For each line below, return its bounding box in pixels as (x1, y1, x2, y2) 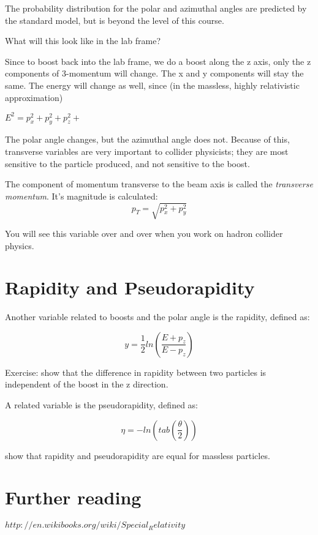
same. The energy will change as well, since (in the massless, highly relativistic (5, 78, 300, 91)
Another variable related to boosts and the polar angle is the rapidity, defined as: (5, 310, 310, 323)
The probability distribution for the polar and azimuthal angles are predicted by (5, 2, 307, 14)
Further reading (5, 485, 142, 510)
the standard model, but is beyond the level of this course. (5, 13, 224, 26)
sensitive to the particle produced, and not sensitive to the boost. (5, 157, 250, 170)
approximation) (5, 91, 63, 103)
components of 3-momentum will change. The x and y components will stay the (5, 67, 304, 80)
